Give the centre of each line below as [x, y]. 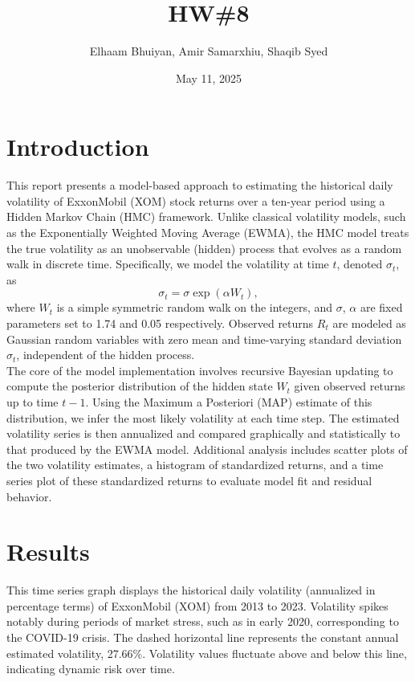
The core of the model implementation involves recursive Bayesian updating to [200, 370]
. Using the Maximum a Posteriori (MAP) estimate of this [229, 401]
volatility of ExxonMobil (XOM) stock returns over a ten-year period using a [196, 200]
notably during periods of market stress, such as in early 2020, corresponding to [203, 621]
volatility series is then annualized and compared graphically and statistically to [203, 433]
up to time [33, 401]
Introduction [78, 147]
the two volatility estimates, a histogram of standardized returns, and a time [195, 465]
